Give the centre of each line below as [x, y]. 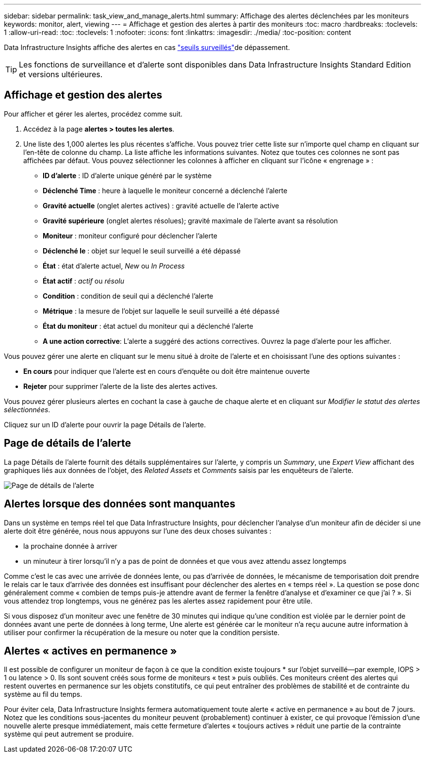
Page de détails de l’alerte [67, 443]
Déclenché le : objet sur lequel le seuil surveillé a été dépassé [142, 251]
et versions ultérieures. [61, 74]
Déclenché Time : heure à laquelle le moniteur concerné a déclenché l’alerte [165, 190]
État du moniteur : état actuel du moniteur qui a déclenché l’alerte [148, 326]
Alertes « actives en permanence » [90, 651]
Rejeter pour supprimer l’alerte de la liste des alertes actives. [121, 386]
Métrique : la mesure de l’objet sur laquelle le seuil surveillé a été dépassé [161, 311]
